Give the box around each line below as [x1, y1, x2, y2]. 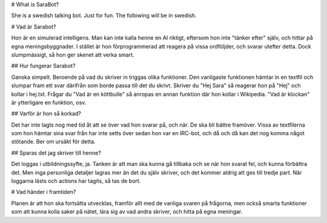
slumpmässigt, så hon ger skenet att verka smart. [11, 51, 134, 58]
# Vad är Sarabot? [11, 23, 56, 30]
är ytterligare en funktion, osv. [11, 99, 87, 106]
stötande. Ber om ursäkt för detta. [11, 138, 96, 145]
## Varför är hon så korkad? [11, 110, 82, 118]
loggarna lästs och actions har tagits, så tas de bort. [11, 178, 141, 185]
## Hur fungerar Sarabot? [11, 62, 76, 70]
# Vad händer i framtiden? [11, 188, 76, 196]
